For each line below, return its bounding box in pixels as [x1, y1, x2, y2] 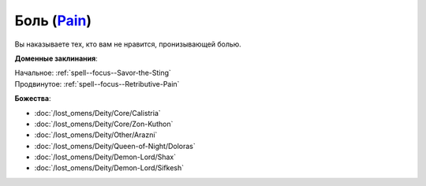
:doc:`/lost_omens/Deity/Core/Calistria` [34, 108, 161, 117]
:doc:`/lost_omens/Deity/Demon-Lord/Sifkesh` [34, 163, 185, 173]
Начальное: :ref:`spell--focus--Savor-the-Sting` [14, 68, 171, 78]
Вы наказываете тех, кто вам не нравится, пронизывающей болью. [14, 39, 242, 49]
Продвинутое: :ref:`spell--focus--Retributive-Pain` [14, 79, 180, 88]
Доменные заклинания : [14, 54, 98, 63]
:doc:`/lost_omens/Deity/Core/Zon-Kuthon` [34, 119, 174, 128]
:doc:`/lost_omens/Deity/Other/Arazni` [34, 130, 158, 139]
